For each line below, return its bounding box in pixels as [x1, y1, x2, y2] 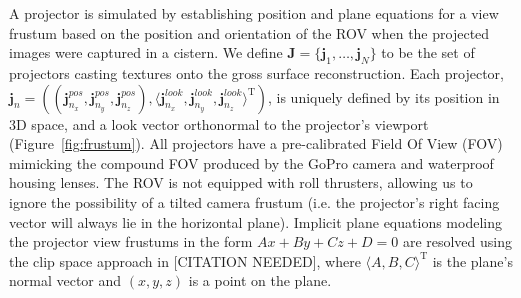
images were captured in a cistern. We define [9, 42, 283, 63]
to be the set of [381, 42, 475, 63]
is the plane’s [432, 250, 513, 271]
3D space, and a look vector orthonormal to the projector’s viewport [9, 113, 429, 134]
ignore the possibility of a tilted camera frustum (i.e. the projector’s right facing [9, 191, 500, 212]
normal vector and [9, 270, 122, 291]
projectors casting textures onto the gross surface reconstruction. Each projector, [9, 62, 504, 83]
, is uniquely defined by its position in [267, 86, 500, 107]
